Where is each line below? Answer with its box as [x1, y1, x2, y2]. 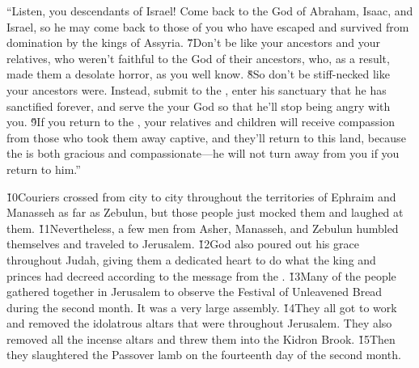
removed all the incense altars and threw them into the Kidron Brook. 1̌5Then [6, 330, 396, 347]
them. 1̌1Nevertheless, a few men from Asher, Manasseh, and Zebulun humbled [6, 219, 399, 236]
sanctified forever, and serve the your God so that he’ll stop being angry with [6, 97, 391, 114]
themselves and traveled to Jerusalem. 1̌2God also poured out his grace [6, 235, 359, 252]
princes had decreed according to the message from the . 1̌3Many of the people [6, 267, 396, 284]
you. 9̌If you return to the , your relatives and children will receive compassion [6, 113, 395, 130]
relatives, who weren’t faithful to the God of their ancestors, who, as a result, [6, 49, 390, 66]
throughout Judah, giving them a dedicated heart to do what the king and [6, 251, 376, 268]
